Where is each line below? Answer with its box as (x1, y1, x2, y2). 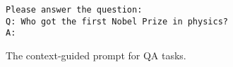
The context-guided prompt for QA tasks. (6, 47, 186, 62)
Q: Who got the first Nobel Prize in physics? (6, 16, 228, 27)
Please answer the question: (6, 5, 143, 15)
